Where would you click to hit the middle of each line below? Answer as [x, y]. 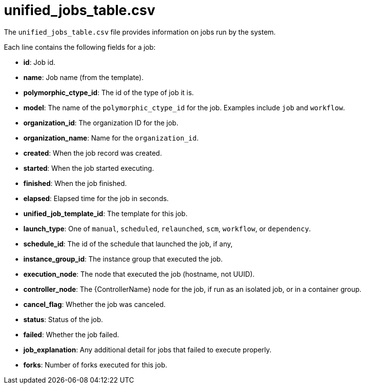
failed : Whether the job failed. [71, 334]
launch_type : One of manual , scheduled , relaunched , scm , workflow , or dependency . [167, 228]
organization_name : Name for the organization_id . [111, 138]
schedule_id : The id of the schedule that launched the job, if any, [128, 244]
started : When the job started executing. [89, 168]
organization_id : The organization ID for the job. [101, 123]
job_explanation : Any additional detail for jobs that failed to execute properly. [148, 349]
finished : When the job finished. [75, 183]
